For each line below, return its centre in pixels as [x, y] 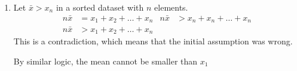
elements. [171, 7]
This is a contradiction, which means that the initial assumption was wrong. [153, 41]
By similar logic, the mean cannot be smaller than [105, 61]
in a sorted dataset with [100, 7]
